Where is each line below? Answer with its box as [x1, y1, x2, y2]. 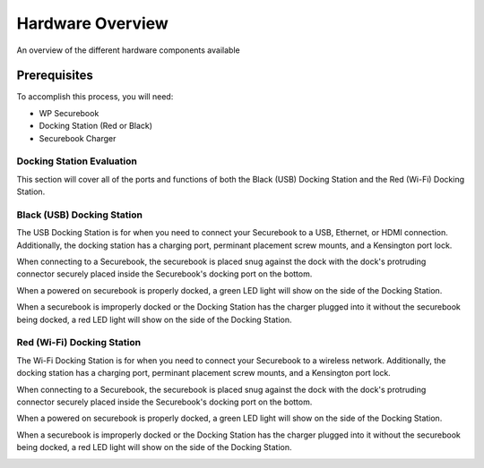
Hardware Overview [16, 13, 169, 33]
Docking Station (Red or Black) [39, 121, 152, 132]
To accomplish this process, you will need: [16, 91, 174, 102]
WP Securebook [39, 107, 99, 118]
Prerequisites [16, 68, 93, 83]
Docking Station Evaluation [16, 155, 138, 167]
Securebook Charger [39, 132, 117, 143]
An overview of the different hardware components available [16, 45, 241, 55]
